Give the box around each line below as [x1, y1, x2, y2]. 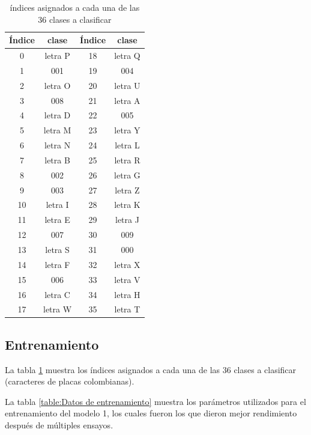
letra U [114, 79, 140, 91]
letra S [45, 243, 70, 255]
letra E [44, 213, 70, 226]
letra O [44, 79, 71, 91]
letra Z [115, 183, 140, 196]
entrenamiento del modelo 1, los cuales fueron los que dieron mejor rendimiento [5, 407, 297, 419]
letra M [43, 124, 71, 136]
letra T [114, 303, 140, 315]
